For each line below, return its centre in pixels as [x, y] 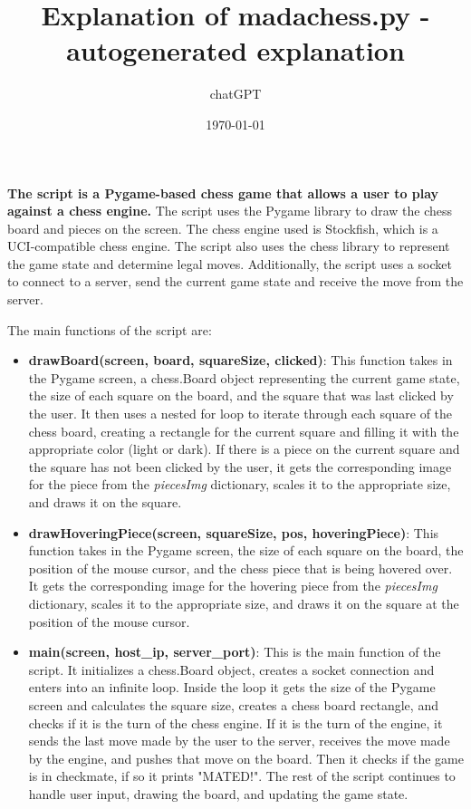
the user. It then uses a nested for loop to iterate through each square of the [240, 414]
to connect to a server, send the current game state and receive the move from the [235, 281]
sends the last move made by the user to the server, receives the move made [239, 741]
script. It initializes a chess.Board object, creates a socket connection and [231, 669]
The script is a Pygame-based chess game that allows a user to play [223, 193]
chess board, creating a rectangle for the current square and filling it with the [244, 431]
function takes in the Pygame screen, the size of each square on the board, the [246, 550]
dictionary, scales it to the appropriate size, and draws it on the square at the [244, 603]
